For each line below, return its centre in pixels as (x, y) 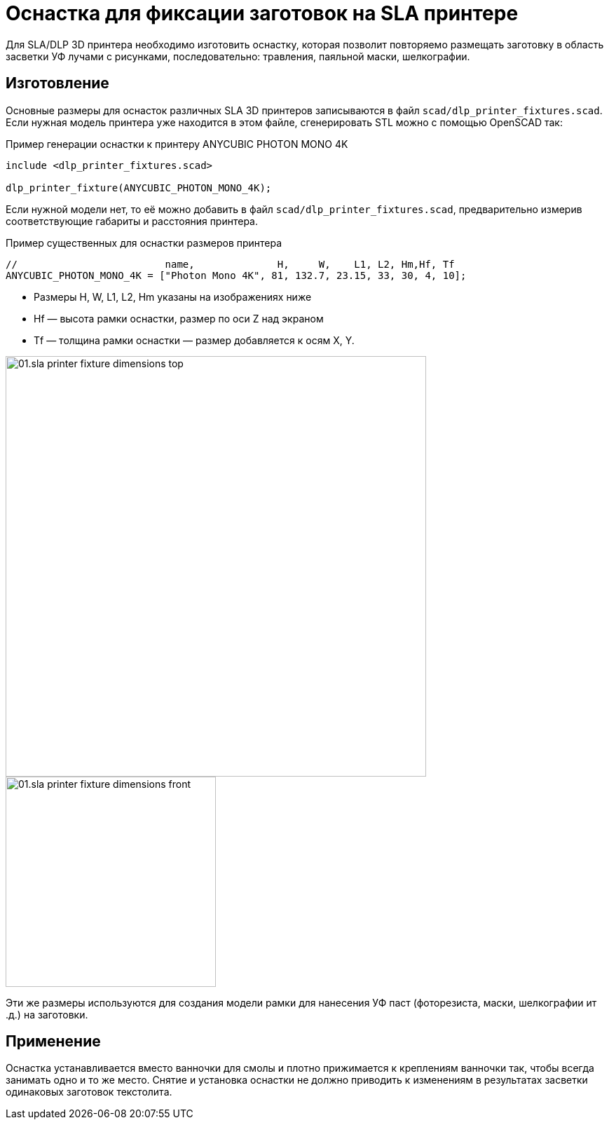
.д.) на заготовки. (47, 1014)
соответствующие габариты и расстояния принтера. (132, 221)
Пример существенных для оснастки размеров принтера (144, 243)
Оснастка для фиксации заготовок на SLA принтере (262, 13)
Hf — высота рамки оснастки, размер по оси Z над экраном (179, 318)
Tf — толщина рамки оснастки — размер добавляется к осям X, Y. (194, 340)
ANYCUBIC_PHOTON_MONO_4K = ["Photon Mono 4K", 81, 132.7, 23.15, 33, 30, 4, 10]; (236, 275)
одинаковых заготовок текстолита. (89, 1092)
